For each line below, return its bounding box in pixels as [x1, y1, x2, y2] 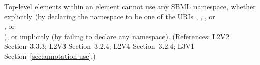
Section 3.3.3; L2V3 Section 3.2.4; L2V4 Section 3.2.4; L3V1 [4, 41, 195, 51]
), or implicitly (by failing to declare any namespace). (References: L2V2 [4, 30, 230, 41]
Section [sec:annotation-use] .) [4, 50, 96, 61]
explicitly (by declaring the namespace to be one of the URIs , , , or [4, 11, 215, 21]
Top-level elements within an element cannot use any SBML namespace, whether [4, 1, 256, 11]
